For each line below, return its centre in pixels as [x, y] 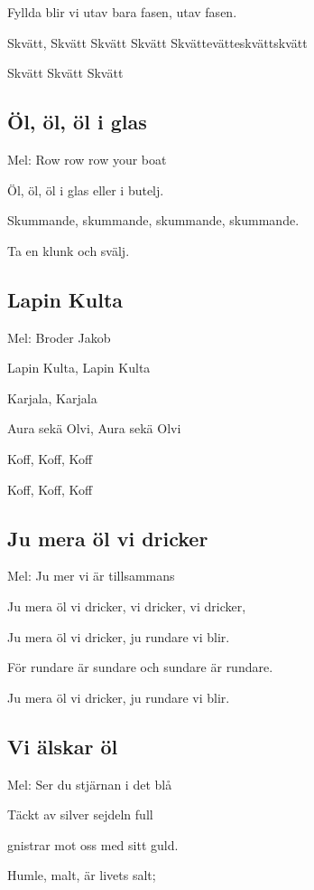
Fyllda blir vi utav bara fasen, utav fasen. [122, 12]
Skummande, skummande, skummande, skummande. [153, 220]
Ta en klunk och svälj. [69, 250]
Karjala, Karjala [52, 398]
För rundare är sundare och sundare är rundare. [140, 667]
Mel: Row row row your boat [87, 159]
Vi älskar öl [63, 746]
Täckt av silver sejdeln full [80, 814]
